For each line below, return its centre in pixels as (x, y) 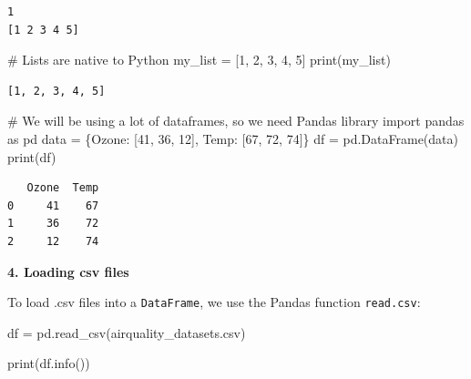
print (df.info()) (49, 363)
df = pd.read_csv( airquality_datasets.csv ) (127, 332)
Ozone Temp (63, 188)
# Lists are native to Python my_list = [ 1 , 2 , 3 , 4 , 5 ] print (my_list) (199, 60)
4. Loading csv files (68, 271)
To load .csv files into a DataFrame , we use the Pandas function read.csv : (214, 302)
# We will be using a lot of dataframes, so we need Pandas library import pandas (236, 121)
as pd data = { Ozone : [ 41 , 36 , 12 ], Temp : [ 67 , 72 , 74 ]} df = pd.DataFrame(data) (233, 138)
